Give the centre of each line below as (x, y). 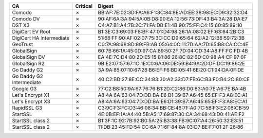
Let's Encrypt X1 (31, 95)
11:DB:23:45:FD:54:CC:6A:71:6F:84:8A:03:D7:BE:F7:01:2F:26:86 (171, 127)
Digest (106, 6)
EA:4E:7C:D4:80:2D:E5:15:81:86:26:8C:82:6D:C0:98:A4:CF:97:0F (172, 57)
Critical (84, 6)
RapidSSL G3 (27, 108)
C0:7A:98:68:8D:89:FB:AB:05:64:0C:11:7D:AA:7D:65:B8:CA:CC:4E (173, 44)
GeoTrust (22, 44)
